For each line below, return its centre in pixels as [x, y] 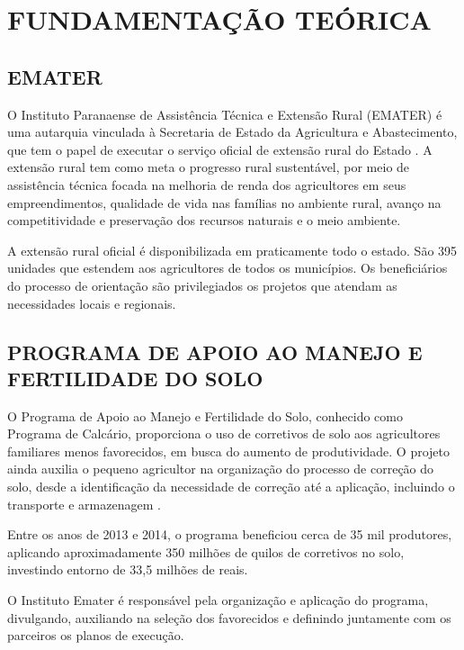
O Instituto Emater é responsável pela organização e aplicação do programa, [218, 600]
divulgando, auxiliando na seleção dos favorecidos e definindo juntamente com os [229, 617]
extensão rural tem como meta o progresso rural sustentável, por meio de [209, 167]
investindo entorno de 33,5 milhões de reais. [128, 569]
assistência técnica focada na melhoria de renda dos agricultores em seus [207, 184]
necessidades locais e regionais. [92, 303]
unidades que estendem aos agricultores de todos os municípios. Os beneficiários [228, 268]
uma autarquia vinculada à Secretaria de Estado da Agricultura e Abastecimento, [232, 132]
